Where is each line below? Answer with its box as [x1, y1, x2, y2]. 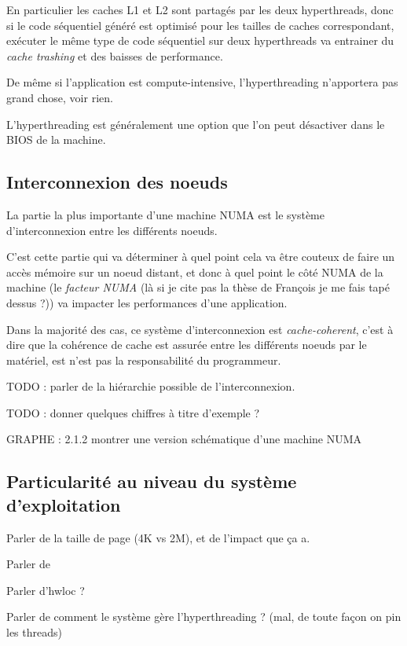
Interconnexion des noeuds [6, 170, 228, 194]
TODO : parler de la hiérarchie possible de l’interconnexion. [6, 378, 295, 395]
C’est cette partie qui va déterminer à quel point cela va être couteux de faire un [6, 248, 395, 265]
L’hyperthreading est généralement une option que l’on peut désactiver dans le [6, 116, 385, 132]
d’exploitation [6, 492, 121, 516]
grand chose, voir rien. [6, 89, 113, 105]
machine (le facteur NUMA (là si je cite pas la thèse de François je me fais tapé [6, 279, 390, 295]
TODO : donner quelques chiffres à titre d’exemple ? [6, 404, 260, 420]
